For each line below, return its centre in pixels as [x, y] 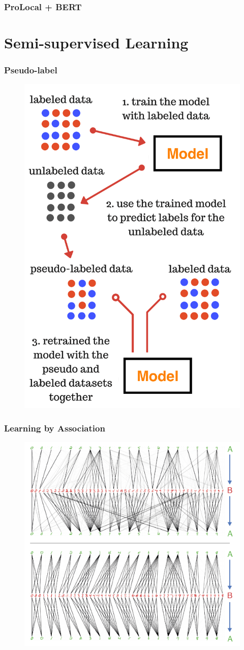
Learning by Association [55, 428]
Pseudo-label [31, 70]
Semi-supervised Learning [96, 43]
